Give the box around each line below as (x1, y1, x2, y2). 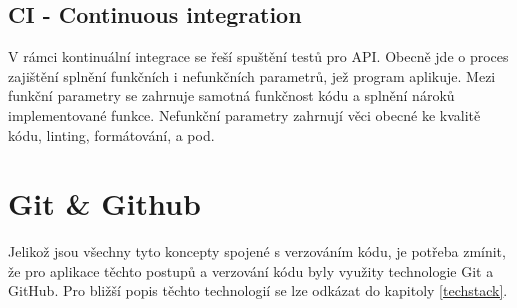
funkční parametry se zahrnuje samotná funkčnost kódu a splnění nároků (8, 85, 455, 106)
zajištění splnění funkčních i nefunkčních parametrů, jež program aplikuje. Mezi (8, 65, 496, 86)
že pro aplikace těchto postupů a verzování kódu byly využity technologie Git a (8, 260, 494, 281)
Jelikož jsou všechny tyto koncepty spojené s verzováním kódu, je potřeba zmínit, (8, 241, 506, 262)
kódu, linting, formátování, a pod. (8, 124, 215, 145)
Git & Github (8, 183, 201, 224)
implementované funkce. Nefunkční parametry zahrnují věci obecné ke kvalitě (8, 104, 481, 125)
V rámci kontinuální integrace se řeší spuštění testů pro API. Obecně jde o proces (8, 46, 509, 67)
